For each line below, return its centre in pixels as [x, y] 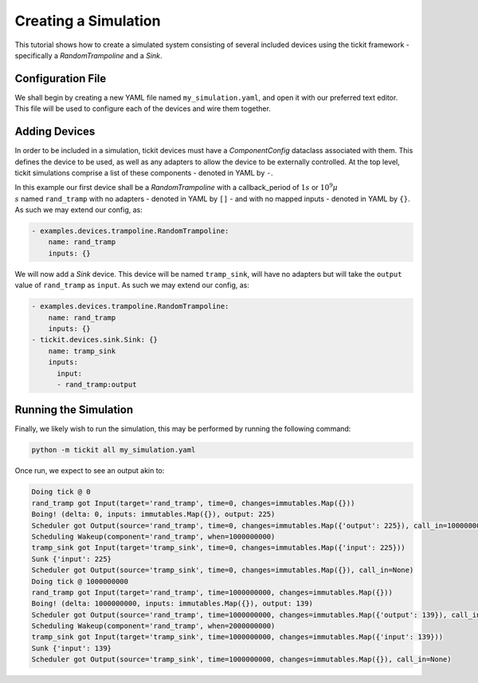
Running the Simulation [74, 410]
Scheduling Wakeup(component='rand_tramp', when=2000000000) [153, 626]
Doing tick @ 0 [61, 492]
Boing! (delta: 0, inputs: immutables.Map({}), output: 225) [153, 514]
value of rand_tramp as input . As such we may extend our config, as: [132, 285]
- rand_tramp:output [97, 384]
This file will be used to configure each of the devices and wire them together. [143, 109]
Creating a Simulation [88, 21]
